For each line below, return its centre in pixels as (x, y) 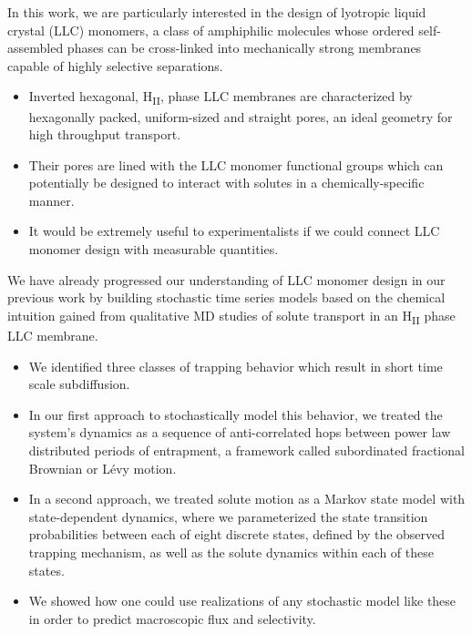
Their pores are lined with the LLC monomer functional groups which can (236, 164)
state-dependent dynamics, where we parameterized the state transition (228, 516)
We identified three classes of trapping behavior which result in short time (236, 366)
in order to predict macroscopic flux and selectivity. (172, 618)
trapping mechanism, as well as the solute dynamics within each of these (231, 552)
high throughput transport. (105, 134)
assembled (36, 48)
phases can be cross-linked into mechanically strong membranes (244, 48)
